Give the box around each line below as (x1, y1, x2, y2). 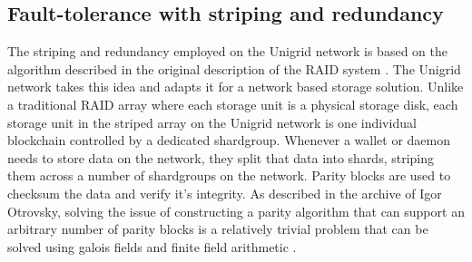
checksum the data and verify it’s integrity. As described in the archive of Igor (7, 183, 442, 202)
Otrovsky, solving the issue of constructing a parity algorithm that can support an (7, 201, 465, 220)
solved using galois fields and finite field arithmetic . (7, 237, 297, 256)
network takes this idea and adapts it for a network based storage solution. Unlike (7, 77, 464, 96)
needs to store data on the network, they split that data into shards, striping (7, 148, 435, 167)
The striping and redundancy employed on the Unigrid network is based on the (7, 42, 447, 61)
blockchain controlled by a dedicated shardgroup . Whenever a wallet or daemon (7, 131, 450, 150)
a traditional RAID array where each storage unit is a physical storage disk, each (7, 94, 458, 113)
